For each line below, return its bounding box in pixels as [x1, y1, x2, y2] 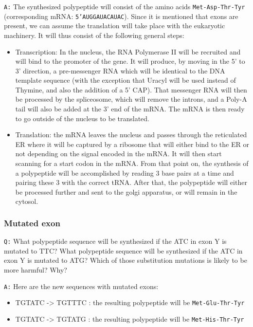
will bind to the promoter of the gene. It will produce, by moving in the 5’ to [15, 56, 245, 66]
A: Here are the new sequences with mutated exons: [4, 281, 159, 291]
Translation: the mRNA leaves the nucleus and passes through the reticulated [15, 129, 247, 140]
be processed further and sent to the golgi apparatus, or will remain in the [15, 186, 237, 197]
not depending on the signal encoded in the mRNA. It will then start [15, 148, 222, 159]
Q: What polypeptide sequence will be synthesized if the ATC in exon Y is [4, 236, 227, 246]
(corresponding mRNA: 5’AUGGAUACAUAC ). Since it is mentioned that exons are [4, 11, 238, 21]
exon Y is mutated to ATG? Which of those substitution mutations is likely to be [4, 255, 247, 265]
